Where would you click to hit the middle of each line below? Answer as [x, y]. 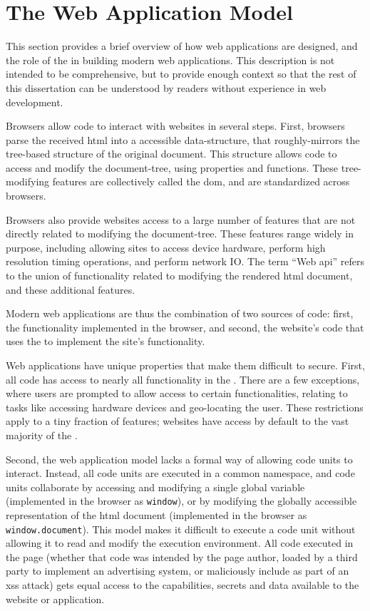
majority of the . [42, 435]
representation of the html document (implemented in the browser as [156, 515]
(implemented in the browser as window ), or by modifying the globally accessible [181, 501]
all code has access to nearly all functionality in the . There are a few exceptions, [183, 379]
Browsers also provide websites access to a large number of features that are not [181, 219]
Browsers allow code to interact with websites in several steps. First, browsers [175, 126]
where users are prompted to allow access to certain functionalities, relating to [177, 393]
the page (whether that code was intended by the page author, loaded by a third [182, 556]
